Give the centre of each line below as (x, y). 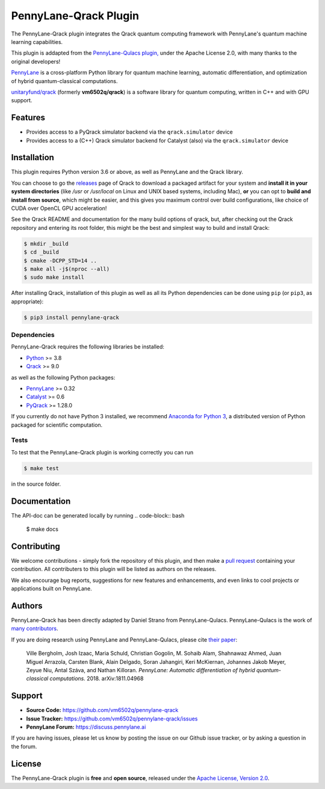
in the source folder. (36, 484)
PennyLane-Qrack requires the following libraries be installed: (88, 347)
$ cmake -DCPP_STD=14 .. (60, 261)
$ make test (42, 468)
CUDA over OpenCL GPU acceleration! (59, 208)
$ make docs (42, 529)
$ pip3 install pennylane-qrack (72, 317)
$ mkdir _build (46, 243)
